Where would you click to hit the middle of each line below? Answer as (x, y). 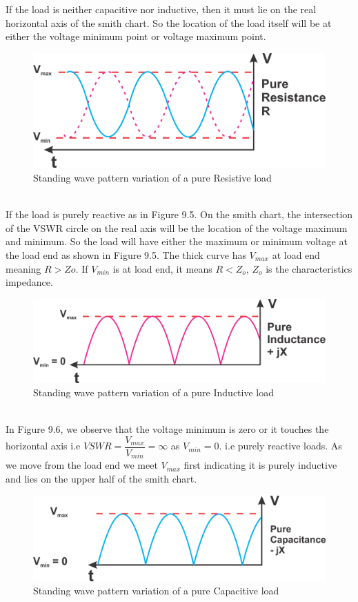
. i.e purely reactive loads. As (280, 446)
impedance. (29, 282)
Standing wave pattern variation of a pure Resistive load (152, 177)
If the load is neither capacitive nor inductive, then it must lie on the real (161, 9)
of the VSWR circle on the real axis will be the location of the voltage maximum (177, 227)
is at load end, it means (162, 268)
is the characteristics (309, 268)
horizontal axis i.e (43, 446)
